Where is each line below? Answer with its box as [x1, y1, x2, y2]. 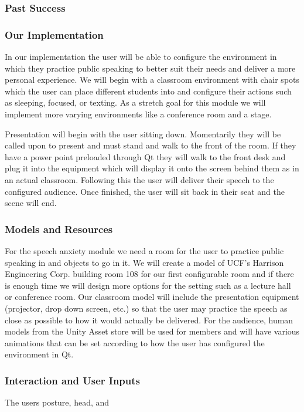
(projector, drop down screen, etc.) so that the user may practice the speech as [5, 302, 288, 314]
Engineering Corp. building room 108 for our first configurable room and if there [5, 268, 294, 280]
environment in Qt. [5, 348, 74, 360]
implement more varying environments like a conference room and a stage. [5, 108, 272, 120]
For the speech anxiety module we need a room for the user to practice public [5, 245, 284, 256]
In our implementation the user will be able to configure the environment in [5, 50, 277, 63]
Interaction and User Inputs [5, 373, 141, 387]
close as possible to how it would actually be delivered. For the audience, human [5, 313, 293, 326]
